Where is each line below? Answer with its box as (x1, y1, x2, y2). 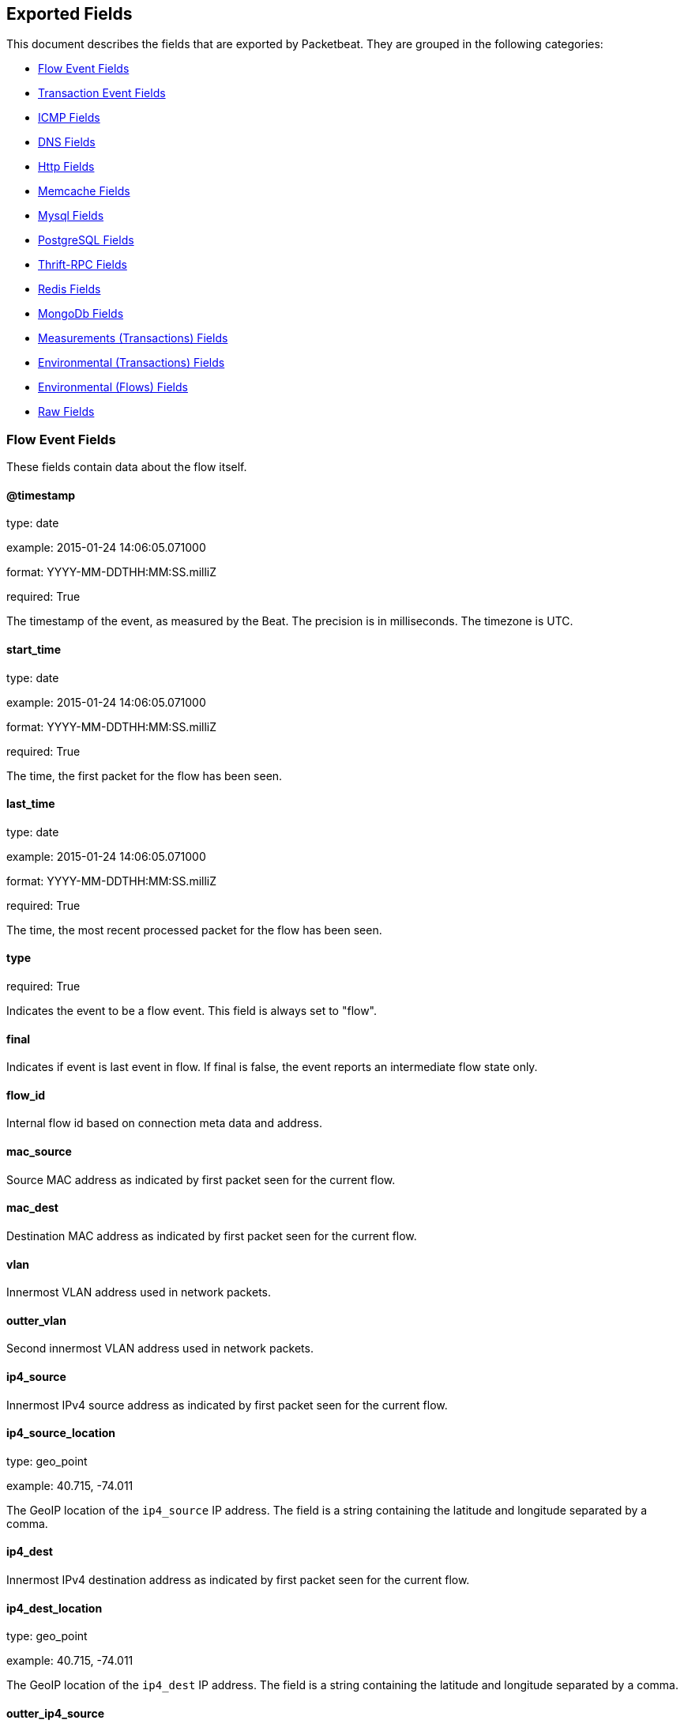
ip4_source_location (6, 1426, 116, 1440)
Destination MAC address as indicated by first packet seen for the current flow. (6, 1228, 417, 1243)
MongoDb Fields (38, 307, 124, 321)
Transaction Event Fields (38, 86, 166, 100)
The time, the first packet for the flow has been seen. (6, 768, 283, 783)
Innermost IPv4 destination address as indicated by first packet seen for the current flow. (6, 1573, 470, 1587)
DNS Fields (38, 135, 96, 149)
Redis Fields (38, 282, 101, 296)
